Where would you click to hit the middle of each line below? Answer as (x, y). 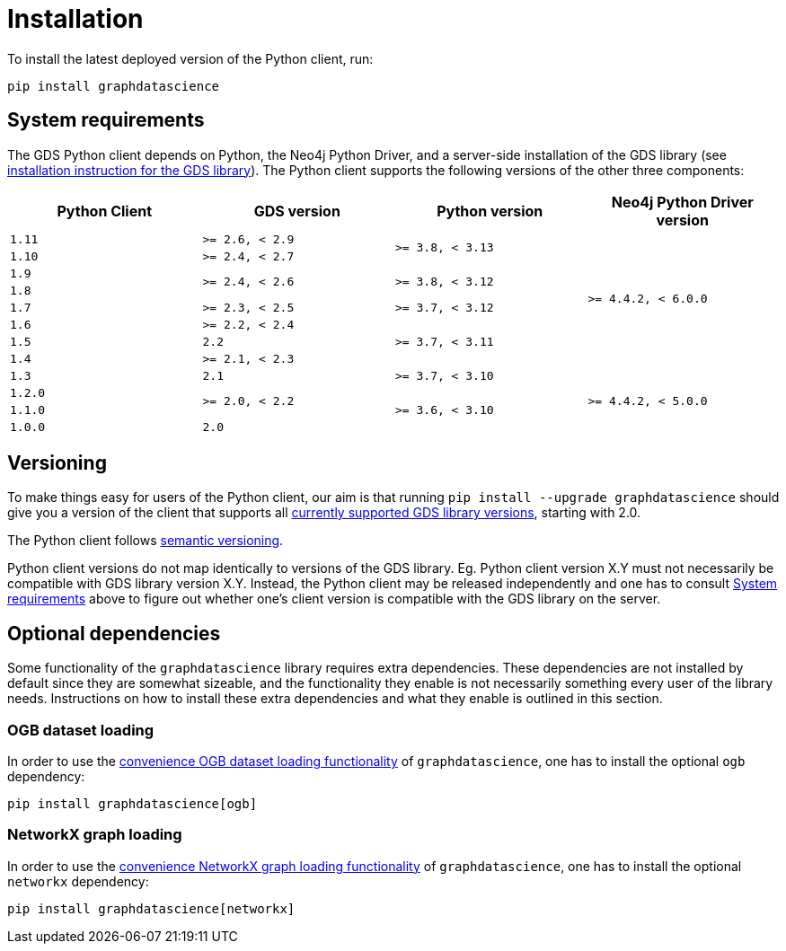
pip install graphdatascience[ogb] (132, 804)
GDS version (297, 211)
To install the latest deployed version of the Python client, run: (190, 58)
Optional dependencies (114, 633)
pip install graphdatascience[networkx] (151, 908)
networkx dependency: (78, 881)
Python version (490, 211)
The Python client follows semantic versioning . (146, 541)
